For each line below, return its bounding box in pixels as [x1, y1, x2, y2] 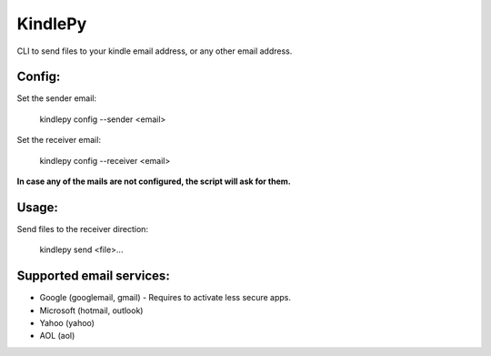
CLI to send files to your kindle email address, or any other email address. [16, 46, 293, 56]
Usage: [16, 199, 59, 215]
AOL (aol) [39, 331, 75, 341]
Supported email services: [16, 269, 170, 284]
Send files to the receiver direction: [16, 223, 149, 234]
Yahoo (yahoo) [39, 318, 95, 328]
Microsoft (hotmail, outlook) [39, 305, 144, 316]
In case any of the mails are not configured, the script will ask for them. [16, 176, 291, 187]
